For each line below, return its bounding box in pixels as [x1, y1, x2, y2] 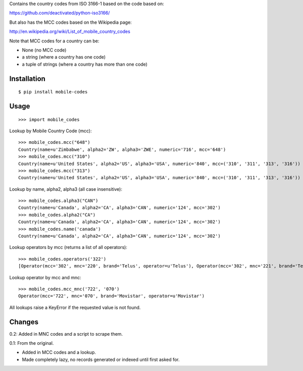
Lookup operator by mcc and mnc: [9, 274, 81, 280]
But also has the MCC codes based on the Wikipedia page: [9, 19, 132, 25]
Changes [9, 317, 39, 326]
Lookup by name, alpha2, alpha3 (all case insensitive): [9, 186, 122, 192]
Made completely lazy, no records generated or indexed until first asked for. [22, 356, 180, 362]
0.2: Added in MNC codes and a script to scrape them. [9, 331, 123, 337]
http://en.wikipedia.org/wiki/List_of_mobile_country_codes [9, 28, 131, 35]
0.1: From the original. [9, 340, 54, 346]
